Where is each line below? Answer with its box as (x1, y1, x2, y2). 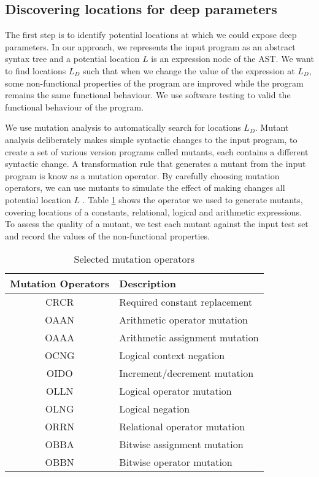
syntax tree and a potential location (5, 52, 140, 65)
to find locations (5, 64, 66, 77)
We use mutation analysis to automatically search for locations (5, 121, 241, 134)
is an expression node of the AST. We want (151, 52, 314, 65)
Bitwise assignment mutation (119, 437, 244, 452)
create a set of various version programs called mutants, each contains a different (5, 145, 309, 158)
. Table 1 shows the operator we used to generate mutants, (82, 193, 303, 206)
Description (119, 276, 176, 291)
